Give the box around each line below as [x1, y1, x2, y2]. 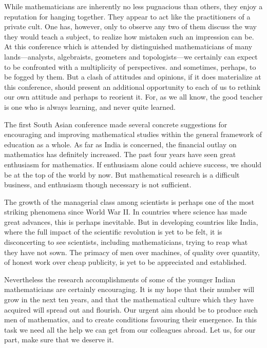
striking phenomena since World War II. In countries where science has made [4, 206, 247, 217]
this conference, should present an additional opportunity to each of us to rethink [4, 81, 261, 92]
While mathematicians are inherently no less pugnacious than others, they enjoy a [4, 1, 263, 11]
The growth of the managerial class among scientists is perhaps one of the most [4, 196, 255, 207]
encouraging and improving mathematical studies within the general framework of [4, 129, 262, 140]
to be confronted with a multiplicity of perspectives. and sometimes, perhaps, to [4, 61, 256, 72]
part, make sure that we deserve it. [4, 334, 114, 345]
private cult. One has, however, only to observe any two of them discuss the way [4, 21, 257, 32]
